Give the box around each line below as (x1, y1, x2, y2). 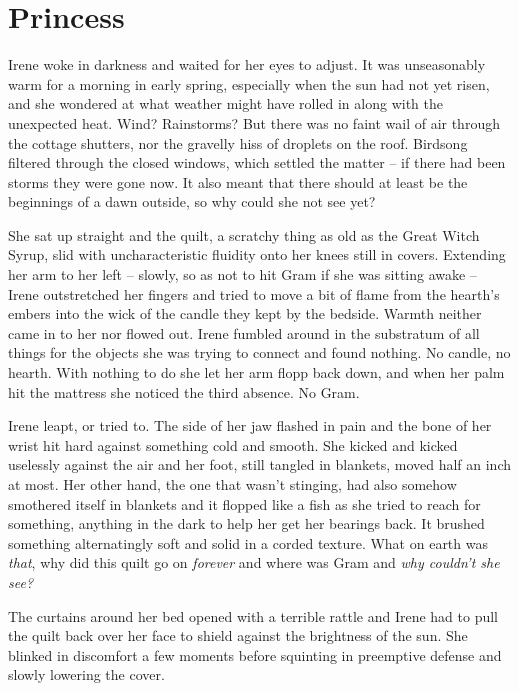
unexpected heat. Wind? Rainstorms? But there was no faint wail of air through (8, 112, 500, 133)
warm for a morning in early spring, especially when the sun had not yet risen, (8, 73, 490, 94)
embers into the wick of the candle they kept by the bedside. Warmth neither (8, 303, 482, 324)
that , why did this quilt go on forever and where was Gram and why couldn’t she (8, 552, 500, 573)
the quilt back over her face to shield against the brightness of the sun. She (8, 625, 468, 646)
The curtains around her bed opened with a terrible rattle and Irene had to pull (8, 605, 499, 626)
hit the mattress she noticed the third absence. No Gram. (8, 381, 360, 402)
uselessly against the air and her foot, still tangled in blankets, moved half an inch (8, 454, 512, 475)
